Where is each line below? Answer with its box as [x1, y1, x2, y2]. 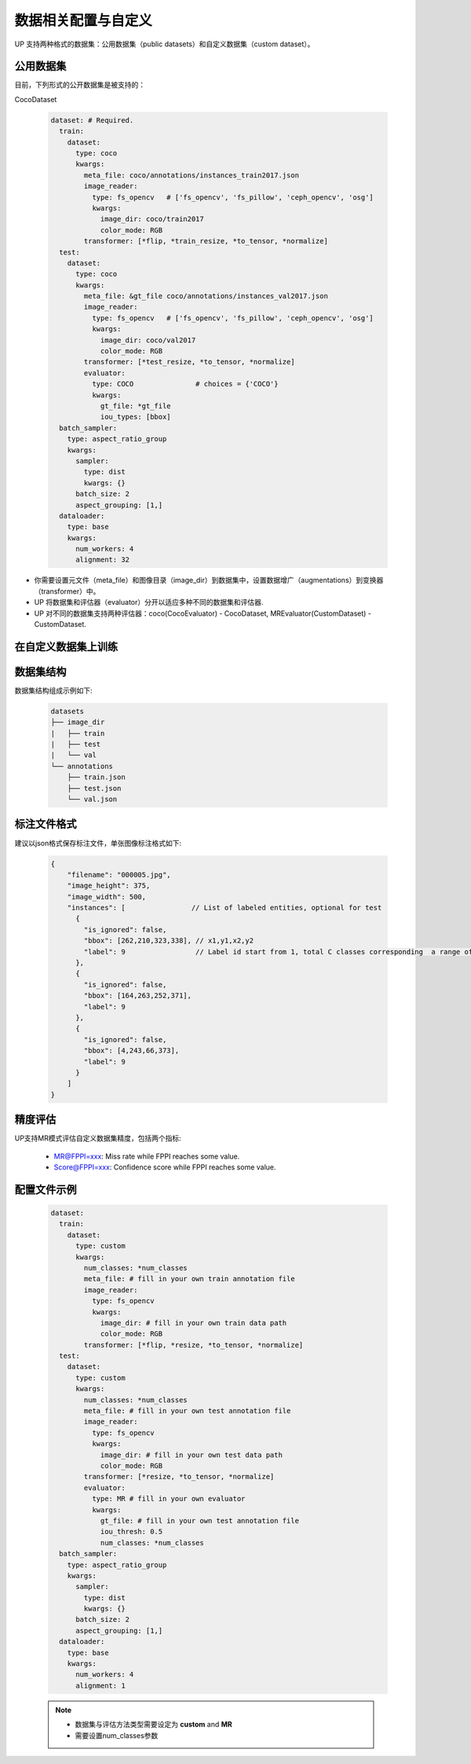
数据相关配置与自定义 [14, 12, 153, 29]
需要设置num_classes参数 [75, 1730, 159, 1740]
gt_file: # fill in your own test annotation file [100, 1516, 300, 1525]
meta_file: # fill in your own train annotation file [83, 1275, 295, 1283]
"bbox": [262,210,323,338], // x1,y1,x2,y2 [83, 936, 254, 946]
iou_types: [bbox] [100, 412, 172, 422]
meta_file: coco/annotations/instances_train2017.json [83, 170, 300, 180]
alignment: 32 [75, 555, 130, 565]
